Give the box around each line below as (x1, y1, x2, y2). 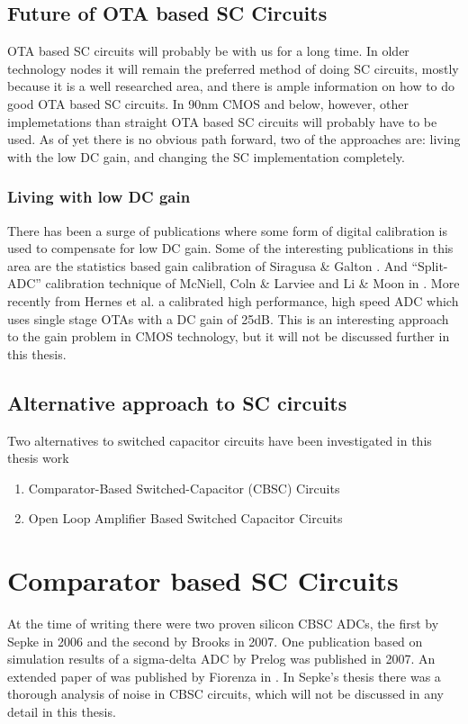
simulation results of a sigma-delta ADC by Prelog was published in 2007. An (7, 649, 436, 668)
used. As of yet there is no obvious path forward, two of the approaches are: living (7, 130, 461, 149)
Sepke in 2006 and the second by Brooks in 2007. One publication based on (7, 631, 423, 650)
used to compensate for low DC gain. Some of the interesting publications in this (7, 239, 454, 258)
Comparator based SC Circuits (7, 562, 399, 599)
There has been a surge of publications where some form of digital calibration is (7, 221, 448, 240)
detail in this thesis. (7, 702, 116, 720)
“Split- (411, 256, 448, 275)
